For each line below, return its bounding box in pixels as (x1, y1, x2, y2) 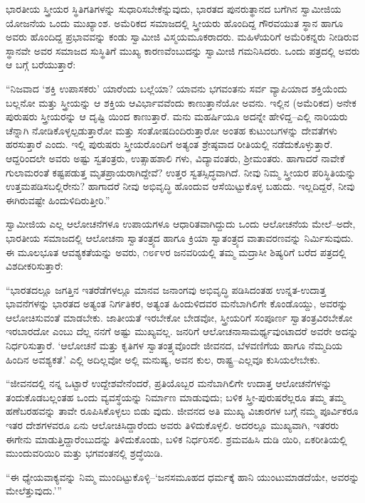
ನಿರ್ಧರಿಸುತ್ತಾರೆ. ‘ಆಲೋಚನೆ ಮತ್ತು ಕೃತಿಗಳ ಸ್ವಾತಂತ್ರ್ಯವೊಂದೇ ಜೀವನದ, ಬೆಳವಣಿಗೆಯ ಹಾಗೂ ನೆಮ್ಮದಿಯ (6, 338, 343, 353)
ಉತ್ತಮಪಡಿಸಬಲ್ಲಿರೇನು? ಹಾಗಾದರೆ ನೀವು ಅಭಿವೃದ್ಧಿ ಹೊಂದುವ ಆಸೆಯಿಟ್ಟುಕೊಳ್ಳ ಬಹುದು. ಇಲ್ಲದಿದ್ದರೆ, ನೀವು (6, 179, 355, 194)
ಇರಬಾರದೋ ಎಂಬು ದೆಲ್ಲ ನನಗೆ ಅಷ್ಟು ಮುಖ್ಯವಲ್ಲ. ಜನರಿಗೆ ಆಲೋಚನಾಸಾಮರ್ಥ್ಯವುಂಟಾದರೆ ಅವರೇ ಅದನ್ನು (6, 324, 359, 339)
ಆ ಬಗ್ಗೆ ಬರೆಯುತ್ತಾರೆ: (6, 57, 76, 72)
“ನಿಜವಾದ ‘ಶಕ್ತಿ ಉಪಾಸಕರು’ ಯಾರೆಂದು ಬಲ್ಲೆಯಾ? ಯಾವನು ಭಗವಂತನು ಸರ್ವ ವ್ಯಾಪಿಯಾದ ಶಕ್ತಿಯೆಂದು (6, 80, 348, 95)
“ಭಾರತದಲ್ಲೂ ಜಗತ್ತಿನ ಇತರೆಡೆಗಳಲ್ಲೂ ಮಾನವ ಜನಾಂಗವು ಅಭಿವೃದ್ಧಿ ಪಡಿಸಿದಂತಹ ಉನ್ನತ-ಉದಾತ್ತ (6, 282, 327, 297)
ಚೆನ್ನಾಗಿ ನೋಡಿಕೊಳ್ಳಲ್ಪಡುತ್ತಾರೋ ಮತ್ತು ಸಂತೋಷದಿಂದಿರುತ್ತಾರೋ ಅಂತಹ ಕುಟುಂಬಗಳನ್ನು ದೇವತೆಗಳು (6, 122, 337, 137)
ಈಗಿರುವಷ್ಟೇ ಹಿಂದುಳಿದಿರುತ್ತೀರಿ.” (6, 192, 110, 207)
